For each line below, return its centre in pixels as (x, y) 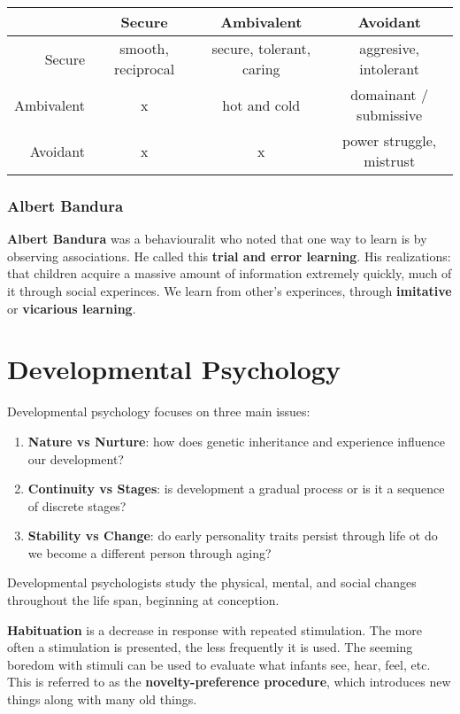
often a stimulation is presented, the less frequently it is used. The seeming (210, 647)
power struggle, (389, 140)
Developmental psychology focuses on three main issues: (159, 411)
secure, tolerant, (261, 48)
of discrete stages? (77, 505)
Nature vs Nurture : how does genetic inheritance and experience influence (236, 441)
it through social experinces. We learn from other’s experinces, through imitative (230, 291)
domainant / (389, 94)
